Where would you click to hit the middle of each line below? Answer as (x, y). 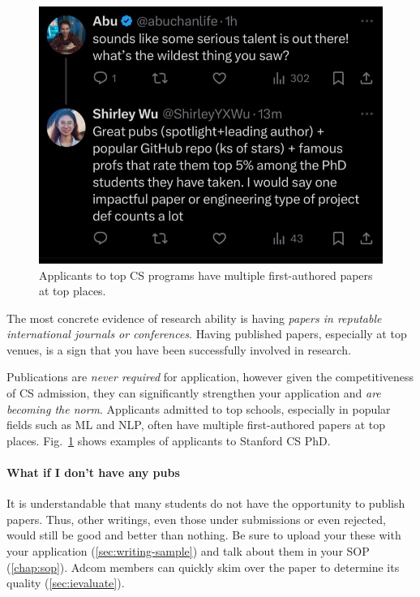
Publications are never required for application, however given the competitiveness (210, 377)
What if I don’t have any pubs (93, 472)
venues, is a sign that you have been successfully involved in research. (179, 349)
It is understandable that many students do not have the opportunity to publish (206, 503)
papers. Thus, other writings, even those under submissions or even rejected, (196, 519)
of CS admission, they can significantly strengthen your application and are (194, 393)
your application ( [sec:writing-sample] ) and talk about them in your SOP (188, 551)
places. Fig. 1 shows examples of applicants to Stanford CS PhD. (169, 440)
